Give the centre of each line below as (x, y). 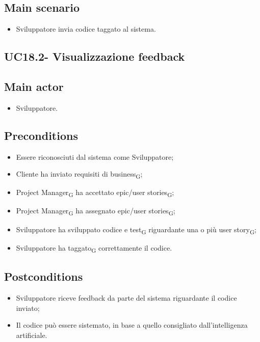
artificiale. (32, 335)
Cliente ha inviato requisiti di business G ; (79, 174)
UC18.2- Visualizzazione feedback (95, 56)
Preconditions (41, 135)
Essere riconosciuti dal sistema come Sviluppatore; (95, 156)
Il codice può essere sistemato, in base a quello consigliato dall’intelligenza (132, 325)
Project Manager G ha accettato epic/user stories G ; (95, 193)
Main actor (34, 86)
